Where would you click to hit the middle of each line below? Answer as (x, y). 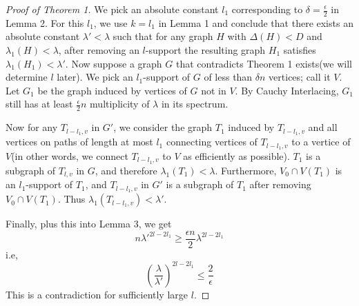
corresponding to (267, 9)
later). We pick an (95, 77)
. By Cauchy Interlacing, (287, 90)
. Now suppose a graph (114, 63)
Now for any (32, 127)
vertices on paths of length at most (79, 142)
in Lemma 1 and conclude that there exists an (256, 22)
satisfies (300, 50)
